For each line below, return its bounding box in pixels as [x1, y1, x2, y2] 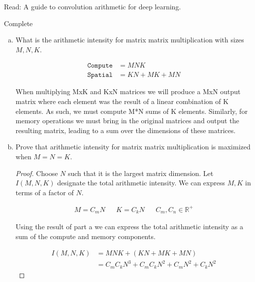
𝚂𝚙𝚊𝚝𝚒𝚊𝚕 [87, 71, 113, 79]
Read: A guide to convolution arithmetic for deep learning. [4, 1, 181, 11]
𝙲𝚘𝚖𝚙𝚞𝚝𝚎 [87, 62, 113, 70]
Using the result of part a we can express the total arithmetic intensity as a [15, 221, 243, 232]
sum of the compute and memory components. [15, 231, 156, 241]
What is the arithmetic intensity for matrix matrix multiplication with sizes [15, 35, 244, 45]
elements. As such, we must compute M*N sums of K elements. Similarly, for [15, 106, 248, 116]
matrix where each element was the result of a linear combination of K [15, 96, 229, 106]
